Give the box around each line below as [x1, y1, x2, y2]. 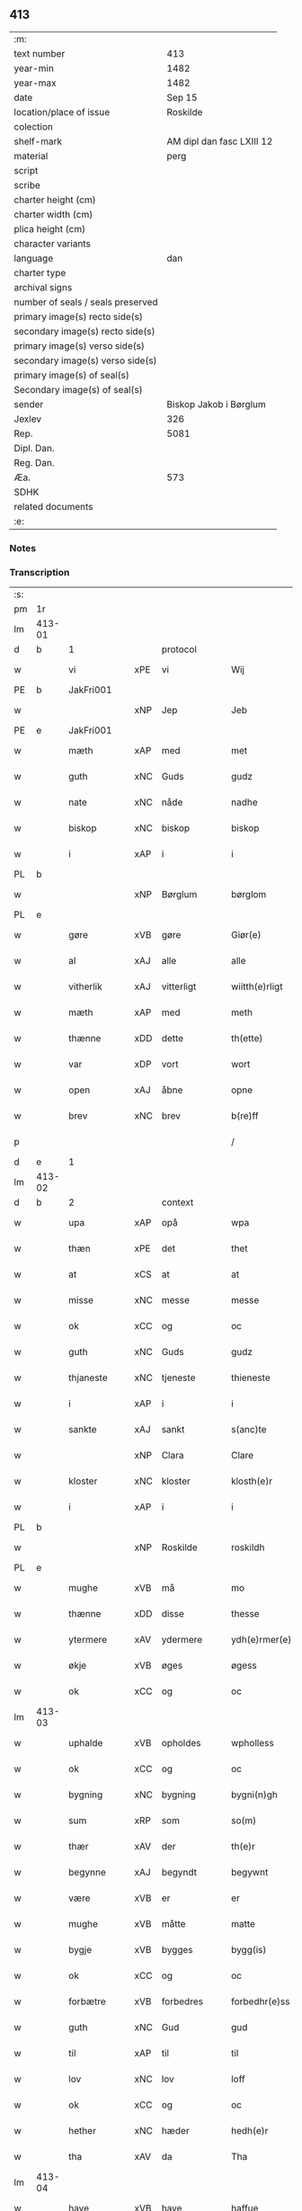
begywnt [230, 1866, 269, 1878]
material [13, 149, 49, 162]
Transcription [9, 566, 70, 578]
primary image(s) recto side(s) [13, 310, 144, 323]
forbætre [68, 1995, 106, 2008]
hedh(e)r [230, 2125, 269, 2137]
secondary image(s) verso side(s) [13, 354, 157, 367]
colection [13, 120, 54, 133]
